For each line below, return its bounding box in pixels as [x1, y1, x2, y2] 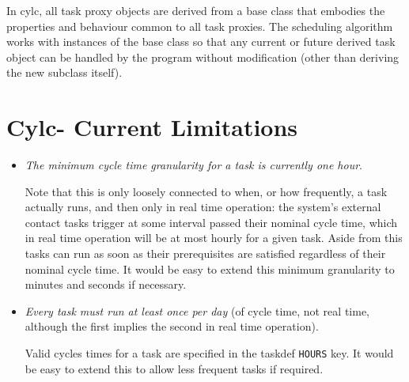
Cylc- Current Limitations [6, 111, 298, 143]
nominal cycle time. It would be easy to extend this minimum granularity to [25, 260, 395, 277]
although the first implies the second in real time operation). [25, 318, 319, 335]
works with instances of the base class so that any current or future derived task [6, 33, 396, 50]
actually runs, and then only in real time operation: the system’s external [25, 199, 381, 215]
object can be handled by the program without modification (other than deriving [6, 48, 400, 65]
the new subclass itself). [6, 64, 123, 81]
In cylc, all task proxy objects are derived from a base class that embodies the [6, 2, 385, 18]
